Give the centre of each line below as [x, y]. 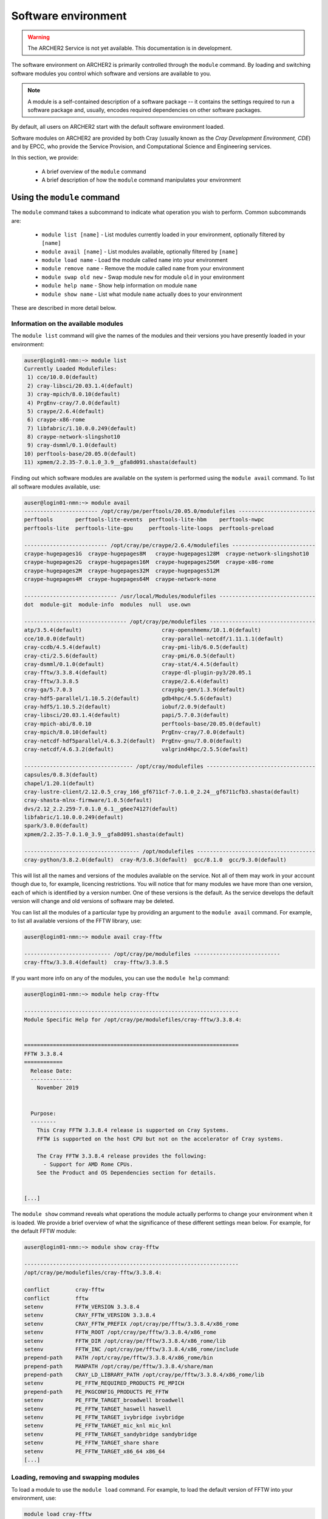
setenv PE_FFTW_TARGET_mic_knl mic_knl [98, 1426]
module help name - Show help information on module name [119, 286]
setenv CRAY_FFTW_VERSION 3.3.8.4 [90, 1315]
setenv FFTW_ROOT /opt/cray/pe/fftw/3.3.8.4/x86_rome [120, 1332]
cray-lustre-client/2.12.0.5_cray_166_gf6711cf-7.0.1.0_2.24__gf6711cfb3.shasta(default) [162, 792]
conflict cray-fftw [64, 1290]
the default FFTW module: [44, 1231]
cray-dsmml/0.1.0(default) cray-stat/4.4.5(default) [132, 664]
